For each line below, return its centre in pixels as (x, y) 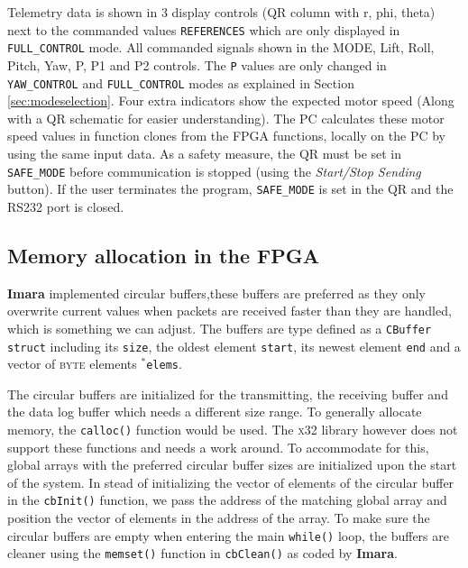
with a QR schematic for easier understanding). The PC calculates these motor (226, 118)
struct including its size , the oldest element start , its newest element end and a (234, 346)
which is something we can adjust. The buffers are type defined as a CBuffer (220, 328)
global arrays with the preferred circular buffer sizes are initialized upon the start (232, 465)
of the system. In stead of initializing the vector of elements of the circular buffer (231, 482)
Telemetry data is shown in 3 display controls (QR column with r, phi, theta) (221, 12)
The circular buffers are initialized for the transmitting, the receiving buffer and (228, 394)
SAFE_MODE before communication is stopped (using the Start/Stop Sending (214, 171)
